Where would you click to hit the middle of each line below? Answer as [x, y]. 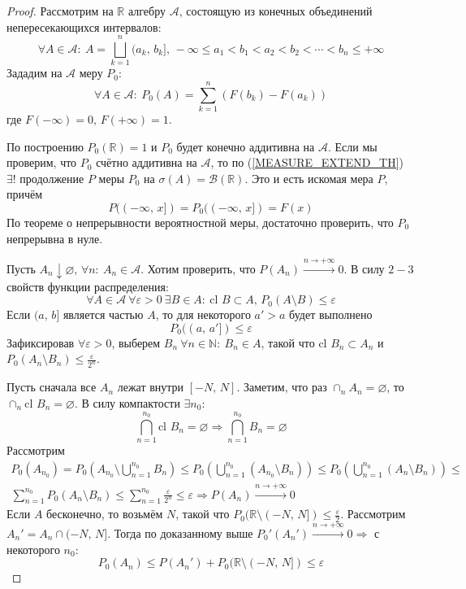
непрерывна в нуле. [55, 238]
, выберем [136, 342]
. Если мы [352, 146]
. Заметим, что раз [282, 387]
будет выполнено [331, 314]
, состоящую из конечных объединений [276, 11]
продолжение [52, 178]
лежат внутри [151, 387]
